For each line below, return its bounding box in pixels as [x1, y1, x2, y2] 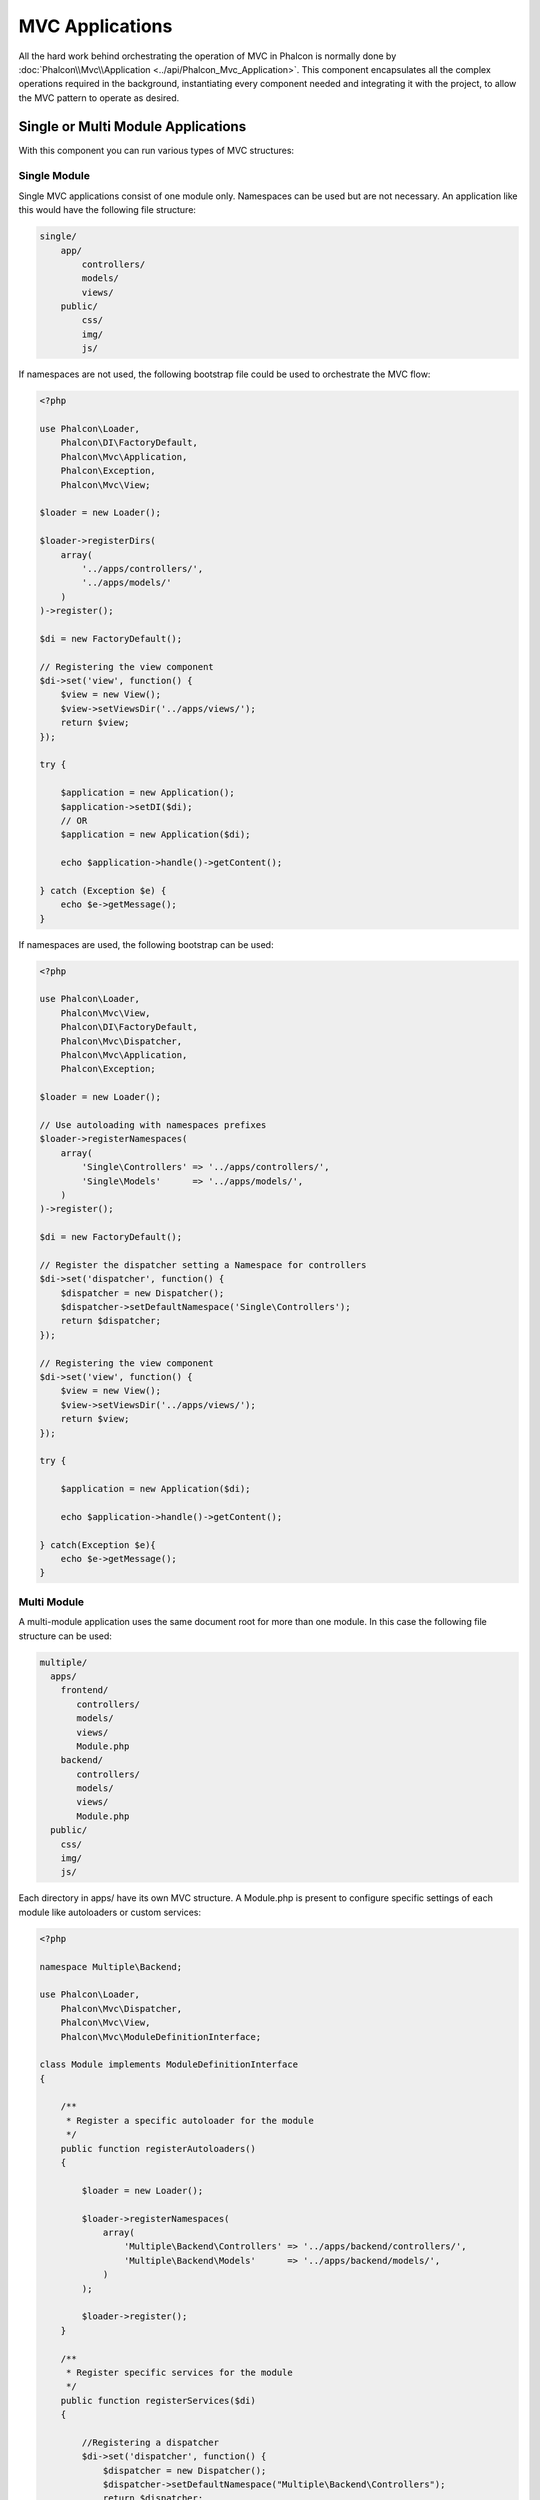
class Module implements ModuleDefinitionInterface [39, 2059, 299, 2070]
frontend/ [60, 1685, 109, 1696]
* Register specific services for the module [65, 2366, 294, 2378]
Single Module [18, 169, 90, 183]
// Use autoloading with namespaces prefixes [39, 1119, 267, 1130]
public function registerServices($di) [60, 2395, 257, 2406]
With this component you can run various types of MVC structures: [18, 144, 295, 156]
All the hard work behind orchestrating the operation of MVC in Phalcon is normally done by [18, 50, 397, 62]
